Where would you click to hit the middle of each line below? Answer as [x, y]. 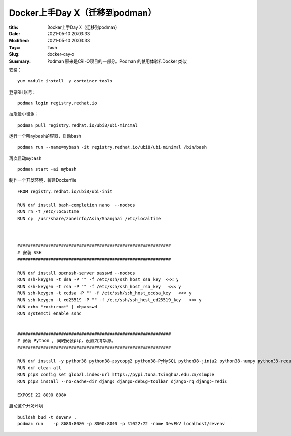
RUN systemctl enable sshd [50, 314]
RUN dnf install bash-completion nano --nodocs [76, 205]
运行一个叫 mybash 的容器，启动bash [45, 136]
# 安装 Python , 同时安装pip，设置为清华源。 [67, 340]
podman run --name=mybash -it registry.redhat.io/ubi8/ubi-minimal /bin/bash [112, 147]
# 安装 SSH [30, 252]
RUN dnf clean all [40, 368]
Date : [15, 33]
